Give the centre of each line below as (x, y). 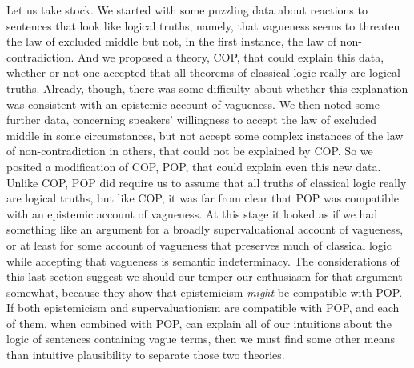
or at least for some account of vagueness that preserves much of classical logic (199, 244)
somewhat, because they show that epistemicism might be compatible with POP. (205, 292)
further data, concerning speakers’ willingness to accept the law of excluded (192, 120)
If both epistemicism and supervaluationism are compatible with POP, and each (203, 308)
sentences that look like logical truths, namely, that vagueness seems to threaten (203, 25)
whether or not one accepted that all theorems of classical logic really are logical (203, 72)
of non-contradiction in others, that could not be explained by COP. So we (190, 151)
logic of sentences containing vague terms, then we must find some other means (201, 339)
